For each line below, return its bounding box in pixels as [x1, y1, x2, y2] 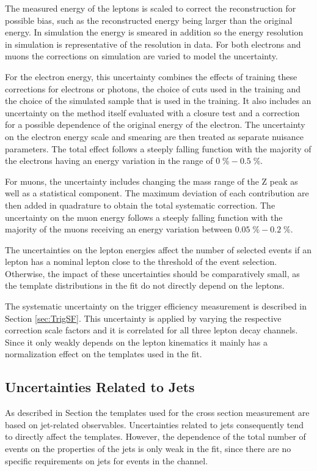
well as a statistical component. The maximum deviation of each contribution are [5, 187, 309, 199]
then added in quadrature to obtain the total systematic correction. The [5, 198, 275, 211]
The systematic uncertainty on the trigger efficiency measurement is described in [5, 300, 307, 313]
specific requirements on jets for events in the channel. [5, 454, 208, 467]
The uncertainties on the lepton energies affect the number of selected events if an [5, 243, 312, 256]
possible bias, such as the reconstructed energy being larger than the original [5, 13, 293, 26]
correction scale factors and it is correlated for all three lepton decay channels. [5, 324, 298, 336]
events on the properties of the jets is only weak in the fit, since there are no [5, 442, 291, 455]
